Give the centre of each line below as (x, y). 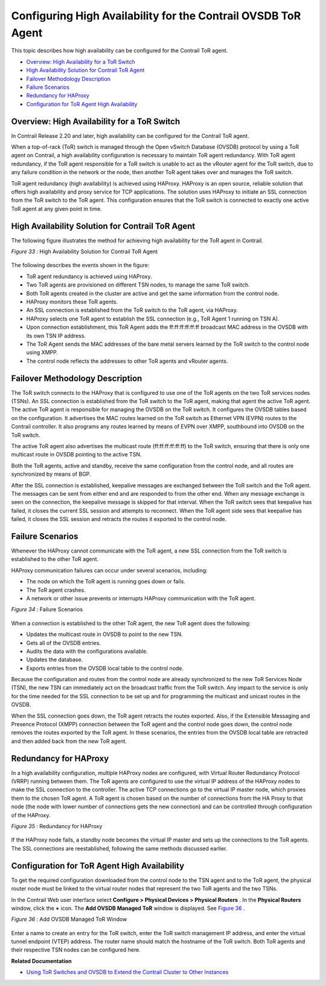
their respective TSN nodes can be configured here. (76, 950)
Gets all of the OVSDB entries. (63, 643)
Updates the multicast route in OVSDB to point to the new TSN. (105, 634)
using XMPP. (42, 352)
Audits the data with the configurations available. (87, 651)
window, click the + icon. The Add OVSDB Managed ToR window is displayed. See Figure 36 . (128, 908)
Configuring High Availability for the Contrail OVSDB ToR (156, 16)
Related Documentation (41, 961)
